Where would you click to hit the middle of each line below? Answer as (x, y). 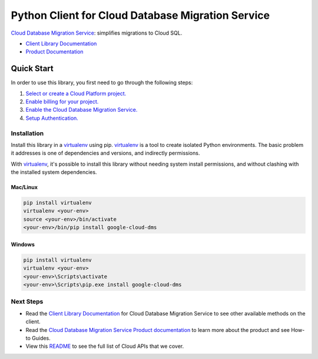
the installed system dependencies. (54, 172)
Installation (27, 133)
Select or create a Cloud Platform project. (76, 93)
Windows (23, 244)
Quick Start (32, 68)
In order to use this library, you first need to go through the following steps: (102, 83)
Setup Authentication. (52, 118)
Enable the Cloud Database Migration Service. (82, 110)
